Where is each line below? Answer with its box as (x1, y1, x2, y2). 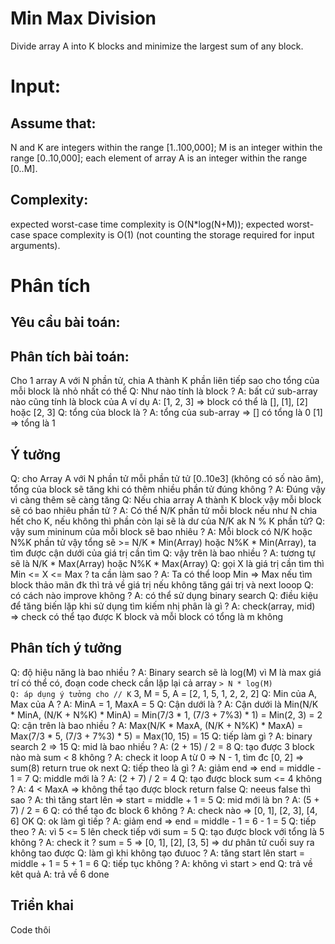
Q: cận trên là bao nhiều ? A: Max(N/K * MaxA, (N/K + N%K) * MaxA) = (10, 719, 304, 731)
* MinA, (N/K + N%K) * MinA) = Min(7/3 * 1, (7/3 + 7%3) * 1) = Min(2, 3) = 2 (10, 708, 323, 721)
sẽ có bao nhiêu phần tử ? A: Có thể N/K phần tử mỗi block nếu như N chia (10, 504, 318, 516)
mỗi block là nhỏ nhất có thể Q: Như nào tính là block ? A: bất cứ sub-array (10, 385, 318, 397)
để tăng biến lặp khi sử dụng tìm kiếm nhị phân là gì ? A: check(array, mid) (10, 600, 316, 612)
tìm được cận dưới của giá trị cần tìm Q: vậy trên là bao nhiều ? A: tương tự (10, 547, 316, 559)
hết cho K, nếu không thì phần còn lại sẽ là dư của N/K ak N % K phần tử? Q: (10, 515, 325, 527)
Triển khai (10, 897, 74, 914)
